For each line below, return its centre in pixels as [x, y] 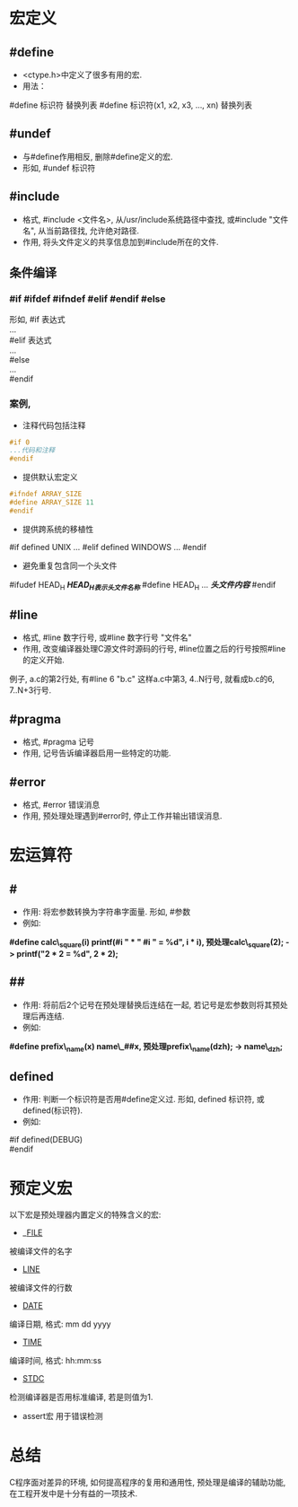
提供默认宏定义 [50, 478]
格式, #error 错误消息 [61, 805]
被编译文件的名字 [41, 1251]
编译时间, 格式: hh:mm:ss [55, 1361]
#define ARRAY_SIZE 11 [52, 503]
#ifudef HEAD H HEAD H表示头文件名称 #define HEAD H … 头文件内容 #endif [143, 586]
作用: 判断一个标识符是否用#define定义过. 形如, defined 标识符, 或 [143, 1100]
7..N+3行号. [31, 690]
